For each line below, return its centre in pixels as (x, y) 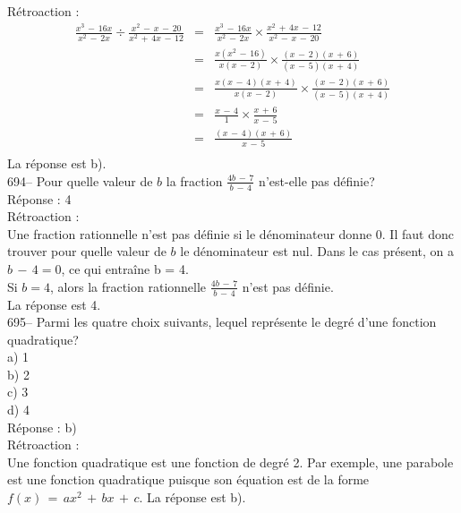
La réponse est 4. (54, 304)
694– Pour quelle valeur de (80, 180)
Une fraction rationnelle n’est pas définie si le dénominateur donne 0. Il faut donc (230, 233)
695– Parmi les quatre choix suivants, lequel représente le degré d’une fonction (222, 322)
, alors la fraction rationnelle (128, 286)
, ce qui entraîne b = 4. (125, 269)
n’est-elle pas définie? (317, 180)
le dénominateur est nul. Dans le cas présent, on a (317, 251)
